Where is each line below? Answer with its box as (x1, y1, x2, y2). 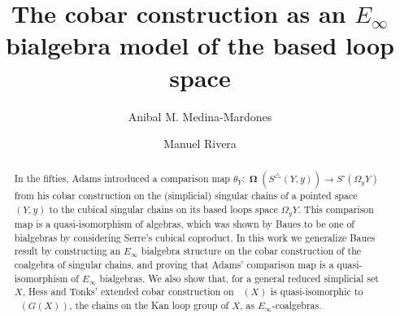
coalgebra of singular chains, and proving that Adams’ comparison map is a (14, 258, 334, 272)
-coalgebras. (272, 298, 322, 312)
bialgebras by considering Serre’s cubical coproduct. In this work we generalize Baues (14, 230, 376, 244)
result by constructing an (14, 244, 121, 258)
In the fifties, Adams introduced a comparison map (14, 172, 230, 185)
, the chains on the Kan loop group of (69, 298, 229, 312)
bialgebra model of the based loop (5, 28, 395, 62)
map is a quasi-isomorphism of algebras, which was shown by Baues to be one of (14, 217, 355, 231)
